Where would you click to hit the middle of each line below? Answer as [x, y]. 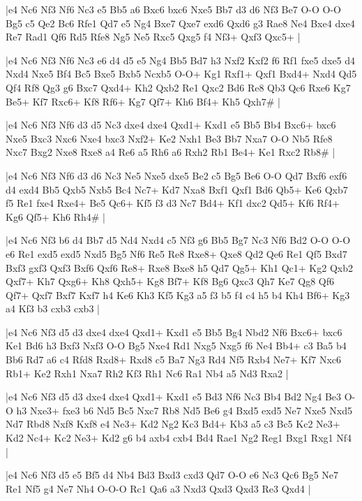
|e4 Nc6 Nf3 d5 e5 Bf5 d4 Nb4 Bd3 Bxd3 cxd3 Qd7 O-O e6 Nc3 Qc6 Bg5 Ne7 [172, 475]
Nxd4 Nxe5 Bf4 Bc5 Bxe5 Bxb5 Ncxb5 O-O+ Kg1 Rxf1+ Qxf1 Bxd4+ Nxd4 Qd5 [181, 74]
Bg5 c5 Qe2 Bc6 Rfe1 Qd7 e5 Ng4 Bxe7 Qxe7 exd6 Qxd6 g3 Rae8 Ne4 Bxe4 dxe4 [180, 23]
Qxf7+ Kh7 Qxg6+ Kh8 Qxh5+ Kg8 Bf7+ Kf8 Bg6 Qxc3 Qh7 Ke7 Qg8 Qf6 [170, 281]
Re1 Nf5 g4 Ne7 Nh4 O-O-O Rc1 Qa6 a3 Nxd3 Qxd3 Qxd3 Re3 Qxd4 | [158, 488]
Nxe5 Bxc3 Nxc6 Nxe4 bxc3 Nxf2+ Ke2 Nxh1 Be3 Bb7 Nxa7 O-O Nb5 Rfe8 [169, 138]
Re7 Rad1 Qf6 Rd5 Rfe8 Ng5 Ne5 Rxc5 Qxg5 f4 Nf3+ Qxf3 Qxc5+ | [153, 37]
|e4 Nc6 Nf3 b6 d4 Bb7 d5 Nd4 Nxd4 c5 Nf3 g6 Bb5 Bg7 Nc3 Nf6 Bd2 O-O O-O [178, 240]
